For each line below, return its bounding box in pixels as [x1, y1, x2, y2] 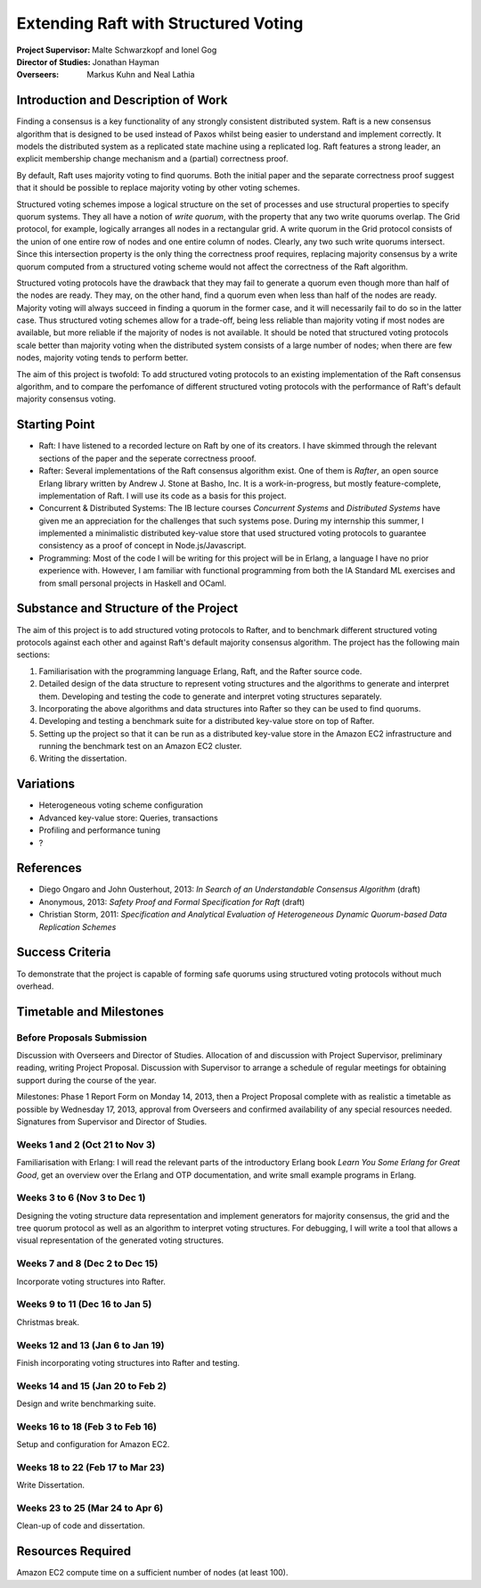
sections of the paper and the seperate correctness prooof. [38, 453, 257, 464]
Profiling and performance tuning [38, 825, 160, 835]
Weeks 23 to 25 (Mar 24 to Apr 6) [16, 1502, 164, 1515]
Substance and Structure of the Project [16, 601, 239, 616]
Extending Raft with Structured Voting [16, 13, 304, 33]
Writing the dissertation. [38, 753, 127, 764]
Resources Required [16, 1543, 132, 1559]
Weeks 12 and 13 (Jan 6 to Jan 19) [16, 1338, 165, 1351]
